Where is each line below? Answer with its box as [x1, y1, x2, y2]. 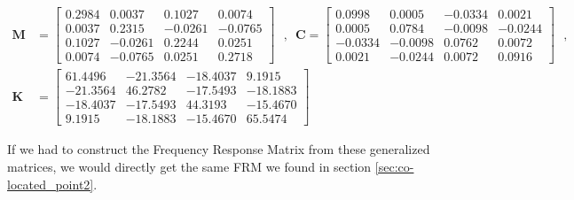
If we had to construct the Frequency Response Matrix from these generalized [7, 140, 430, 158]
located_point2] [7, 174, 94, 193]
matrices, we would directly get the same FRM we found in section [7, 157, 372, 175]
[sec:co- [374, 157, 414, 175]
